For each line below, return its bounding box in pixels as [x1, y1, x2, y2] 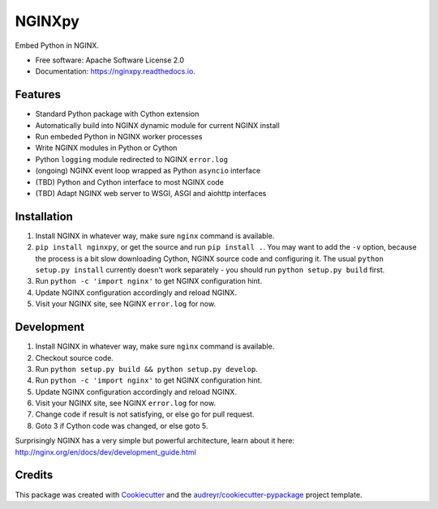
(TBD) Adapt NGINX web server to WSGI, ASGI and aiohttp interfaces [35, 188, 267, 198]
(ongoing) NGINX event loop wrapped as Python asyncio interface [35, 166, 261, 176]
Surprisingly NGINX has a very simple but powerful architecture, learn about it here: [15, 436, 295, 446]
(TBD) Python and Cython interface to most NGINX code [35, 177, 225, 186]
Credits [15, 468, 54, 482]
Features [15, 88, 61, 101]
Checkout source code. [35, 353, 114, 362]
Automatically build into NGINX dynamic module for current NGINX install [35, 120, 280, 130]
